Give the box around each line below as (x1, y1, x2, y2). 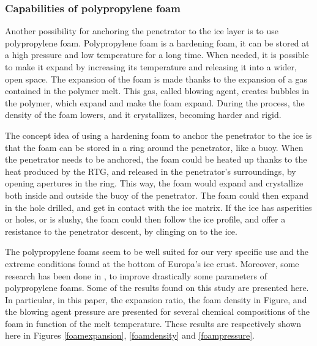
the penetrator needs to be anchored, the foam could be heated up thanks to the (5, 153, 307, 166)
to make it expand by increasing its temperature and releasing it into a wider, (5, 61, 297, 73)
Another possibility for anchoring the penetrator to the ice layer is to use (5, 24, 278, 37)
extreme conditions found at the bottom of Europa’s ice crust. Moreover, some (5, 257, 299, 270)
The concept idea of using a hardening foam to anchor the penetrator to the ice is (5, 128, 312, 141)
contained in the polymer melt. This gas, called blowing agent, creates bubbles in (5, 84, 309, 97)
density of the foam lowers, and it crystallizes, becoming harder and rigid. (5, 108, 282, 121)
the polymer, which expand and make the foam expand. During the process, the (5, 96, 305, 109)
